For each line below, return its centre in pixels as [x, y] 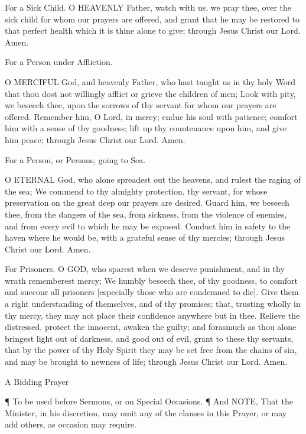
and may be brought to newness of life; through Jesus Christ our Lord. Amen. [146, 362]
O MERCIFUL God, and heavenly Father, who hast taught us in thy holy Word [150, 81]
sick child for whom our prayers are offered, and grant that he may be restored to [152, 19]
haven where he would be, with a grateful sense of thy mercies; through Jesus [145, 237]
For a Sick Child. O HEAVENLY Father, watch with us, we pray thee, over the [148, 7]
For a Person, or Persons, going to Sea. [75, 159]
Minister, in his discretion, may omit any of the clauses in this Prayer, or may [146, 412]
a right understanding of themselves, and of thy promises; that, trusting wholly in [153, 304]
